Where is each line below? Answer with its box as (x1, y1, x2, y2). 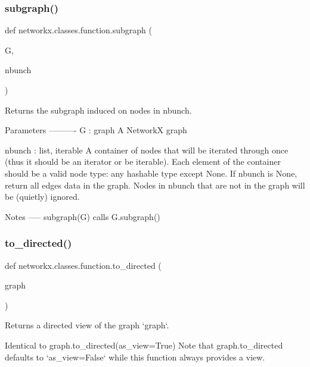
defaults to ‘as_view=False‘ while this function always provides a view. (5, 350, 265, 363)
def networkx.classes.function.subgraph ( (5, 24, 152, 36)
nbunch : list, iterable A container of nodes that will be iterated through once (5, 143, 289, 156)
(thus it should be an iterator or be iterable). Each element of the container (5, 155, 281, 168)
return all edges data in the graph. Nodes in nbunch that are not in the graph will (5, 178, 305, 191)
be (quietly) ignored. (5, 190, 80, 203)
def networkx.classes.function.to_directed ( (5, 259, 162, 271)
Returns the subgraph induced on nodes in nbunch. (5, 103, 192, 116)
